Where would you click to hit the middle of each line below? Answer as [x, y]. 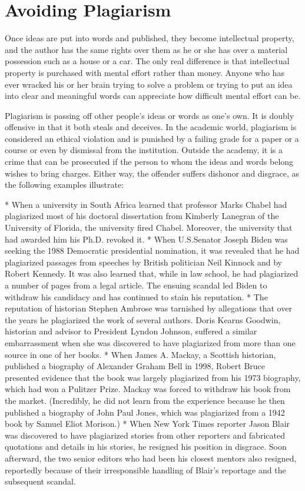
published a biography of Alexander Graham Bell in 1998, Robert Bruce [135, 366]
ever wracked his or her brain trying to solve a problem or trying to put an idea [149, 84]
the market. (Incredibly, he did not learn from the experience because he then [145, 400]
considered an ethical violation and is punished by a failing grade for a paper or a [152, 138]
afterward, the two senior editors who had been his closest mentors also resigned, [151, 458]
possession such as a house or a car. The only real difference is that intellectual [147, 61]
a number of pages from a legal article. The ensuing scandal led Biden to [136, 285]
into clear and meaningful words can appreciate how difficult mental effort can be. [153, 96]
